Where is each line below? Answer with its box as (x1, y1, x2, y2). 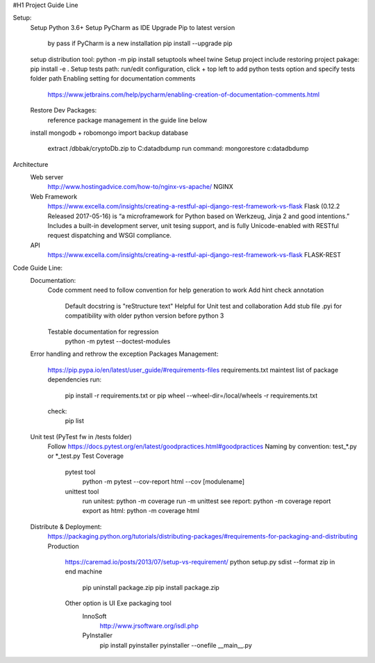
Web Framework (30, 192, 78, 201)
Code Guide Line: (12, 263, 62, 272)
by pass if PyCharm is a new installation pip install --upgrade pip (47, 39, 233, 48)
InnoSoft (82, 612, 107, 620)
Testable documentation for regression (47, 327, 159, 336)
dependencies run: (47, 375, 102, 384)
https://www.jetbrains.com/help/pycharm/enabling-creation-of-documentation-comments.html (47, 90, 319, 99)
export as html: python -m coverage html (82, 507, 199, 515)
